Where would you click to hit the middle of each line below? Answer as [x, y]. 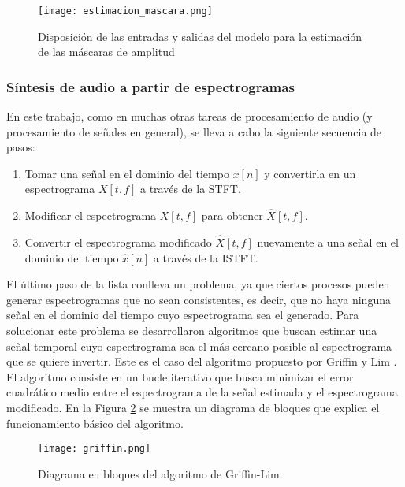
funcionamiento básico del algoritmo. [95, 423]
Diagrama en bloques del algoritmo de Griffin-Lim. [160, 473]
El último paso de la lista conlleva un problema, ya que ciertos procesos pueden [198, 284]
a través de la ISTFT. [206, 257]
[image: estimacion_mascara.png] [125, 11]
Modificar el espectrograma [91, 216]
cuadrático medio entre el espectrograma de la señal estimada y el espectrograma [202, 392]
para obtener [232, 216]
